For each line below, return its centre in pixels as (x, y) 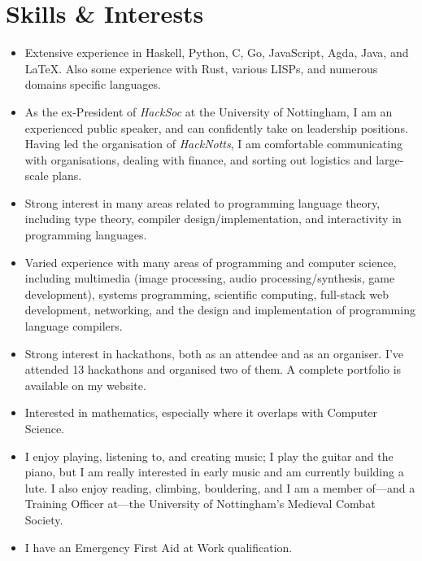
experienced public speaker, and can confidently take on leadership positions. (216, 127)
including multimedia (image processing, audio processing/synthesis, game (210, 278)
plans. (67, 175)
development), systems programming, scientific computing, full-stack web (207, 294)
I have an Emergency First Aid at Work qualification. (159, 547)
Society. (44, 519)
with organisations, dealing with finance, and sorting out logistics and (198, 159)
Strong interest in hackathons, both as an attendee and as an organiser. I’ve (214, 353)
